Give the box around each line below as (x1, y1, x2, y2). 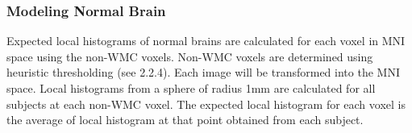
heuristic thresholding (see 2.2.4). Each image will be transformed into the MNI (6, 64, 400, 81)
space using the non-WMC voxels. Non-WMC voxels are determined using (6, 48, 373, 64)
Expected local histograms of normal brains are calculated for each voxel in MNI (6, 32, 406, 49)
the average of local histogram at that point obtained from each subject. (6, 111, 364, 128)
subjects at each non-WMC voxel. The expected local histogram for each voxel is (6, 95, 406, 112)
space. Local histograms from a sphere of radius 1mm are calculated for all (6, 80, 376, 96)
